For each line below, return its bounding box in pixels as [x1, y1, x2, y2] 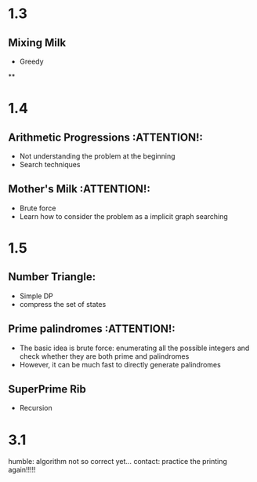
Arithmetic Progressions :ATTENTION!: [8, 130, 204, 144]
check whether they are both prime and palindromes [19, 351, 190, 361]
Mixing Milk [8, 36, 67, 49]
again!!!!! [8, 465, 37, 475]
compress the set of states [19, 299, 107, 309]
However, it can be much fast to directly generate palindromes [19, 360, 221, 369]
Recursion [19, 403, 52, 413]
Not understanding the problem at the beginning [19, 152, 176, 161]
